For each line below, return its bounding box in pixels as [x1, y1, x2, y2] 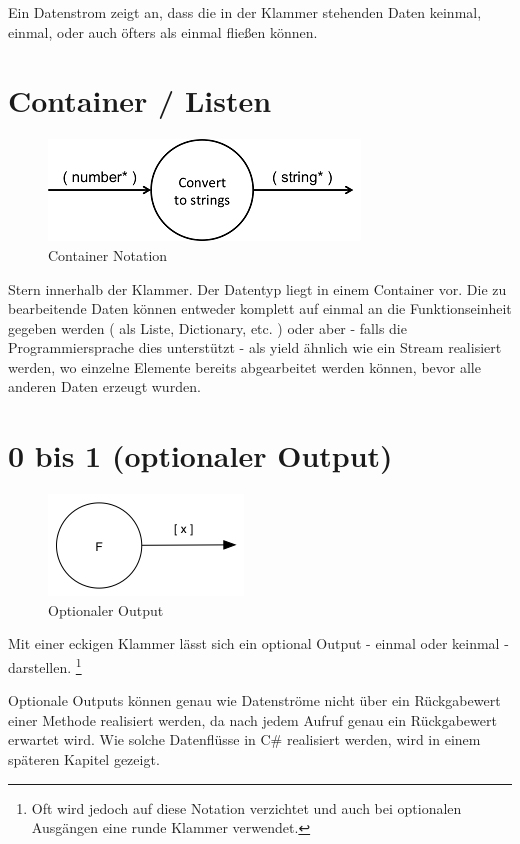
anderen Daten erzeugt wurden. [8, 376, 201, 397]
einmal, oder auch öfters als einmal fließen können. [8, 21, 318, 42]
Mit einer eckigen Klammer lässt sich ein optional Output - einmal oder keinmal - [8, 633, 509, 654]
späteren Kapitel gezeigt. [8, 749, 160, 769]
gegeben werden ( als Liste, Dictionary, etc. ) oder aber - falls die [8, 317, 407, 338]
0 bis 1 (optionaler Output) [8, 435, 393, 476]
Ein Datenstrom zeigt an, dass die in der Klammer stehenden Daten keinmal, [8, 2, 482, 22]
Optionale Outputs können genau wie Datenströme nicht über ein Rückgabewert [8, 690, 501, 711]
